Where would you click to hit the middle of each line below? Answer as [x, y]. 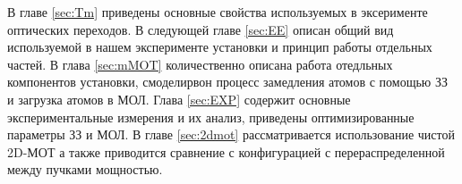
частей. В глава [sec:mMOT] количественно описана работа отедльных [200, 64]
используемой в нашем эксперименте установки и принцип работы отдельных [220, 47]
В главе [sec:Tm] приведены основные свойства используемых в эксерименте [218, 12]
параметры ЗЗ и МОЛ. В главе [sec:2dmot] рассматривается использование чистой [231, 134]
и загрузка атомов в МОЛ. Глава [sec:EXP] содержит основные [179, 99]
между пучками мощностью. [85, 169]
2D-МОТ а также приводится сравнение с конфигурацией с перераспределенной [226, 151]
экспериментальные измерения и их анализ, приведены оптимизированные [211, 117]
